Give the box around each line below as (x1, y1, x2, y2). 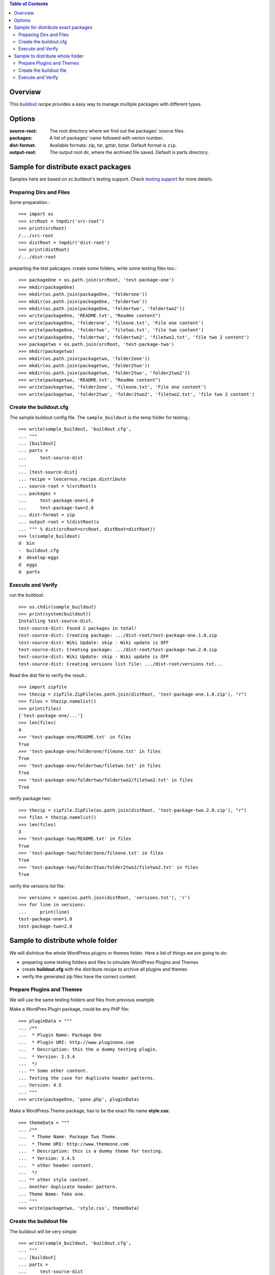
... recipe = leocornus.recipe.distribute (18, 476, 126, 482)
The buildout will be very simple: (9, 1228, 78, 1234)
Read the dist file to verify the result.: (9, 672, 87, 678)
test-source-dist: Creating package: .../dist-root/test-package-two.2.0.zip (18, 647, 217, 652)
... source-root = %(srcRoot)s (18, 483, 97, 489)
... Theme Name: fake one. (18, 1191, 86, 1197)
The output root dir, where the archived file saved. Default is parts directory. (49, 149, 209, 155)
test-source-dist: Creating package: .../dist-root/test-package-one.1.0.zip (18, 632, 217, 639)
